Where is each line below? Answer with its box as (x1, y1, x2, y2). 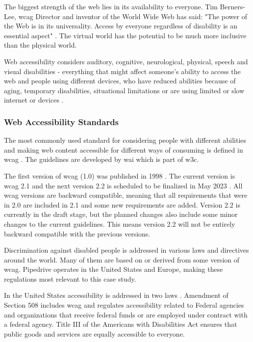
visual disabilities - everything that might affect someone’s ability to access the (4, 66, 241, 76)
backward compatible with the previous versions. (4, 228, 151, 238)
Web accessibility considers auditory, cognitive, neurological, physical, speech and (4, 56, 248, 66)
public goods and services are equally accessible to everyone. (4, 328, 185, 339)
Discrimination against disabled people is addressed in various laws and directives (4, 245, 249, 255)
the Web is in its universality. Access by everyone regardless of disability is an (4, 21, 238, 31)
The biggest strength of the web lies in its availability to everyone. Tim (4, 1, 218, 11)
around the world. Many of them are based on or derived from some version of (4, 254, 240, 264)
